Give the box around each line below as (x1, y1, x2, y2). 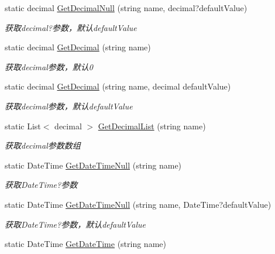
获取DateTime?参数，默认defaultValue (5, 218, 146, 230)
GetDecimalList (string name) (98, 119, 206, 132)
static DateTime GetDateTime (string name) (5, 238, 166, 250)
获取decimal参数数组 (5, 139, 81, 152)
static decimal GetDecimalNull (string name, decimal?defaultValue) (5, 2, 247, 13)
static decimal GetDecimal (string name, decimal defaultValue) (5, 80, 231, 92)
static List (5, 119, 41, 132)
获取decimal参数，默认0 (5, 60, 93, 73)
